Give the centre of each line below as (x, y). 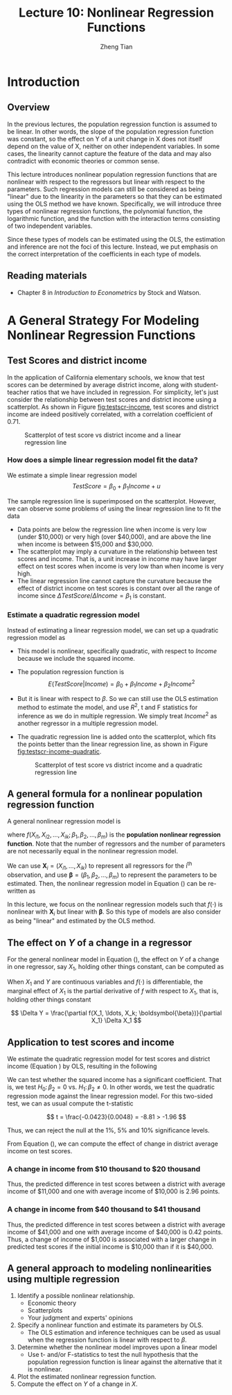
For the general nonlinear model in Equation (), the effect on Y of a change (113, 959)
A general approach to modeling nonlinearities (109, 1268)
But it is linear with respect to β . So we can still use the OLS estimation (117, 699)
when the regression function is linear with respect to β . (107, 1340)
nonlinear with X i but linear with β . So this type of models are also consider (114, 913)
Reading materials (47, 276)
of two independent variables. (50, 226)
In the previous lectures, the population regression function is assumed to (112, 124)
